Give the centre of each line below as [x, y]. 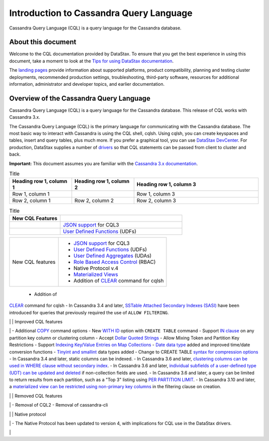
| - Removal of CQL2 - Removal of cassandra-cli [59, 405]
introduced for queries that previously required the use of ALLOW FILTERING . [89, 312]
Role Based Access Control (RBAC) [115, 262]
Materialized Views [96, 274]
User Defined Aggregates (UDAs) [113, 255]
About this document [43, 42]
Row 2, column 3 [156, 201]
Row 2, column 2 [94, 201]
